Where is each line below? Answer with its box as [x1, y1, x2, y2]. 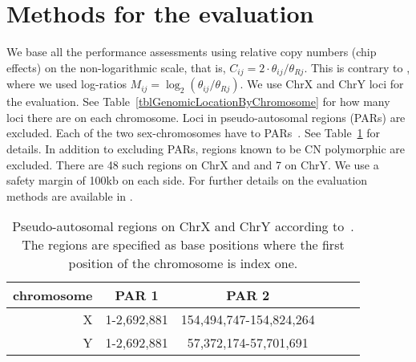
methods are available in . [6, 187, 133, 204]
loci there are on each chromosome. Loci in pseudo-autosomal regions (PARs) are [6, 108, 406, 125]
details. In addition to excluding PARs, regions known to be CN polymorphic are [6, 140, 406, 157]
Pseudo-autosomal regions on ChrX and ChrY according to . [12, 217, 354, 236]
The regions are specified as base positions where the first [22, 235, 345, 254]
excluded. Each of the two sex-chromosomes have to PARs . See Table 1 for [6, 124, 381, 141]
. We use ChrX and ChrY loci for [240, 75, 404, 92]
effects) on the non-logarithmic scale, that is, [6, 59, 226, 75]
